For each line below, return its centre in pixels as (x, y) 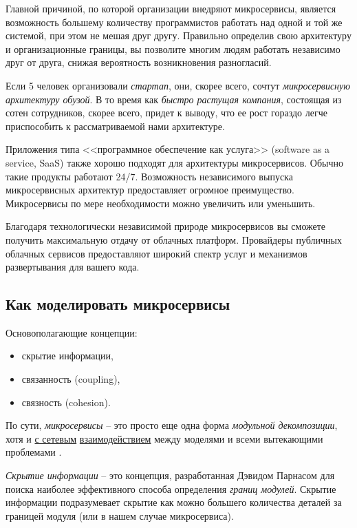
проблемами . (34, 452)
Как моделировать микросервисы (118, 304)
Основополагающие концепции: (72, 332)
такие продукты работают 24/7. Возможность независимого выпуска (149, 176)
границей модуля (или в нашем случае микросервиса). (120, 515)
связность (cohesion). (66, 402)
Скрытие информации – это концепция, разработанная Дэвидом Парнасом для (170, 475)
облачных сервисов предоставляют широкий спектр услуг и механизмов (156, 253)
